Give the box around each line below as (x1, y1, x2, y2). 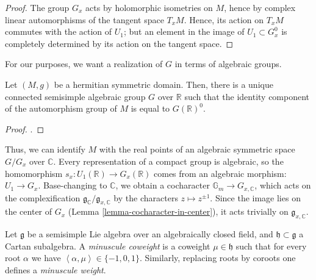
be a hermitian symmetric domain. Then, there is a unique (54, 77, 273, 90)
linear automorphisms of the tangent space (5, 13, 164, 26)
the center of (5, 205, 52, 218)
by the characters (113, 191, 178, 204)
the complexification (5, 191, 81, 204)
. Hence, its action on (184, 13, 264, 26)
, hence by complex (224, 1, 296, 13)
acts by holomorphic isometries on (85, 1, 213, 13)
